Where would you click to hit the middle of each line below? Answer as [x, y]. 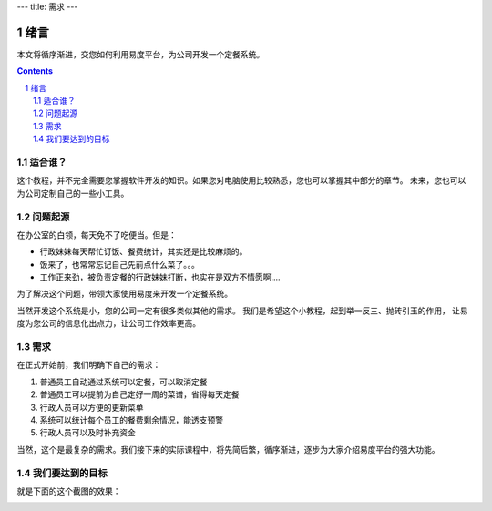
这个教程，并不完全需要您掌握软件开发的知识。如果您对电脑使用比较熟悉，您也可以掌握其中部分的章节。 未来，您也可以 [241, 180]
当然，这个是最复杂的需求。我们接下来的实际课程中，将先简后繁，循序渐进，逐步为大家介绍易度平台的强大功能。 [228, 449]
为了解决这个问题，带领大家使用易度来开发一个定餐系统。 [124, 294]
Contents [35, 71]
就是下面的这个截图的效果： [69, 491]
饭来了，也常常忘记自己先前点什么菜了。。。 [119, 264]
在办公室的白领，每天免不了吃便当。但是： [97, 235]
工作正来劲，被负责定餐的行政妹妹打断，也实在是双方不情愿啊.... [160, 277]
